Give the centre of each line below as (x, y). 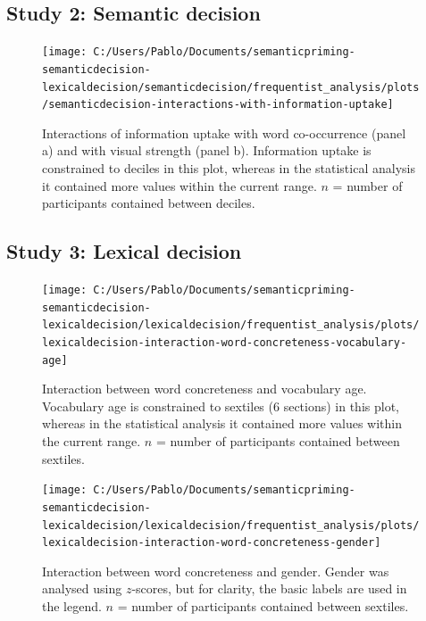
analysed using (82, 588)
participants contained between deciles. (149, 203)
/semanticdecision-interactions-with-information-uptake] (218, 105)
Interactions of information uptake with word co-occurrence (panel (224, 132)
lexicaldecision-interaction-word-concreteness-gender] (212, 543)
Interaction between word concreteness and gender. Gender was (216, 571)
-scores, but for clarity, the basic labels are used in (269, 588)
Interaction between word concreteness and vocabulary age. (205, 389)
